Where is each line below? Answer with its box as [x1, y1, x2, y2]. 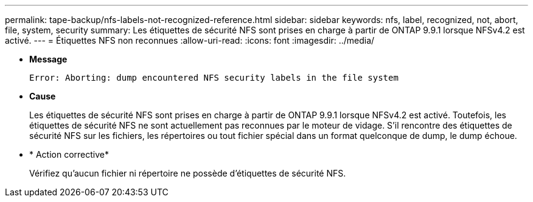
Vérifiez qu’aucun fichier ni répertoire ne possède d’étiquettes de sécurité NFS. [29, 168, 346, 178]
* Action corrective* [29, 149, 110, 160]
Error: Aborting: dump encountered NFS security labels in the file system [29, 73, 399, 82]
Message [29, 54, 68, 64]
